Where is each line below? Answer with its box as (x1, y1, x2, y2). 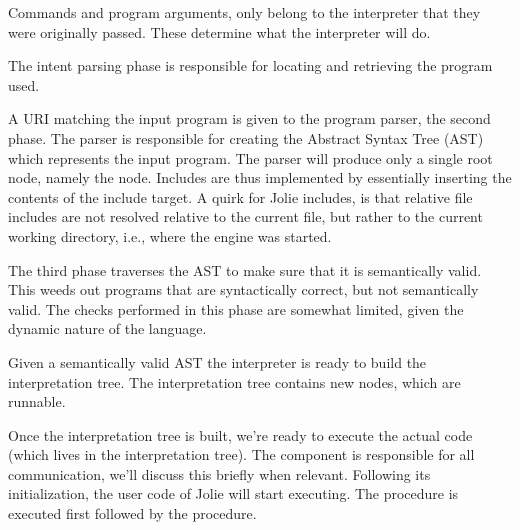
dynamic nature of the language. (8, 318, 207, 339)
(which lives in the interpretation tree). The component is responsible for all (8, 444, 475, 465)
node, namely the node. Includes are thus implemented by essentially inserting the (8, 167, 512, 188)
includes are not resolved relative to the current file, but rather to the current (8, 206, 483, 227)
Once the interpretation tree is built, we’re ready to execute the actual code (8, 424, 473, 445)
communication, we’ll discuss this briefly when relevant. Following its (8, 463, 431, 484)
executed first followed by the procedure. (8, 503, 257, 524)
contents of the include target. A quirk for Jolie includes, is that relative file (8, 186, 473, 207)
